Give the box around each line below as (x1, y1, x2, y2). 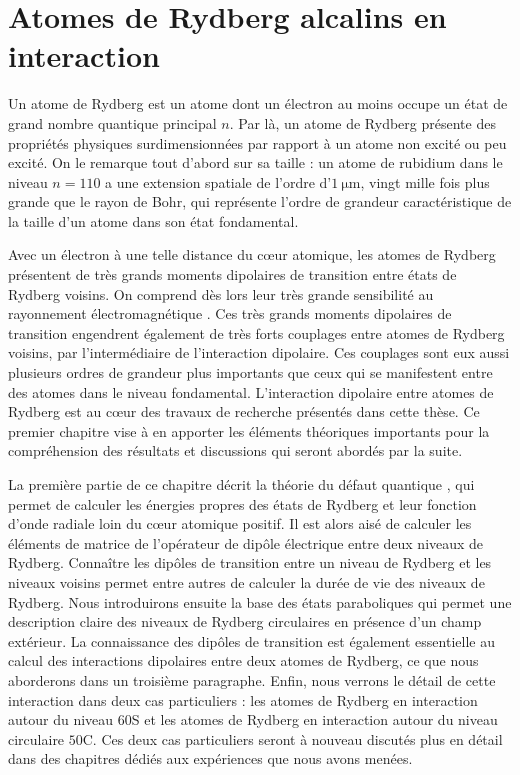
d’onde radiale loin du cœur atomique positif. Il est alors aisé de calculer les (8, 513, 472, 534)
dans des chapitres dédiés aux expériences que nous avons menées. (8, 748, 413, 769)
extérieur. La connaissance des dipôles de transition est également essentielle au (8, 630, 495, 651)
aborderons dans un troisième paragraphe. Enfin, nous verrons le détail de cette (8, 669, 496, 690)
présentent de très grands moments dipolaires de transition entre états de (8, 264, 457, 285)
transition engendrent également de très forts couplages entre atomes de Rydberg (8, 322, 505, 343)
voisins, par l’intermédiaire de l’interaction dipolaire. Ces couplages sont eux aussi (8, 342, 510, 363)
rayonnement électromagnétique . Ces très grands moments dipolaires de (8, 303, 452, 324)
